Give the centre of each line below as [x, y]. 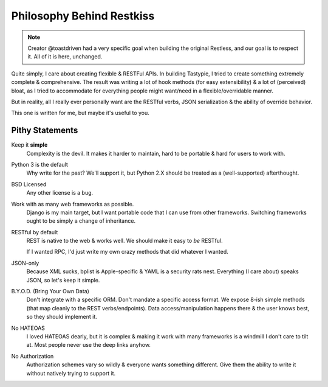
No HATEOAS [28, 328]
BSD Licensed [29, 184]
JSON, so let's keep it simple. [63, 280]
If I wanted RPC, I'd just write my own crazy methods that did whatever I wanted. [128, 252]
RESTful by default [35, 232]
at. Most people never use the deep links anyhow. [89, 345]
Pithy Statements [45, 131]
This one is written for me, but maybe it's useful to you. [80, 113]
